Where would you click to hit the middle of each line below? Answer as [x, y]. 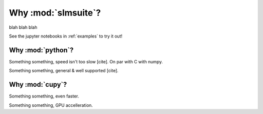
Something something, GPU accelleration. [51, 105]
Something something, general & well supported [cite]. [64, 71]
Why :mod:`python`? [41, 50]
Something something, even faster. [44, 96]
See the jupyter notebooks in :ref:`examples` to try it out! [66, 36]
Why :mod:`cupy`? [38, 85]
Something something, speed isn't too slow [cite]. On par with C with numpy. [86, 61]
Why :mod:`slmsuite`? [55, 13]
